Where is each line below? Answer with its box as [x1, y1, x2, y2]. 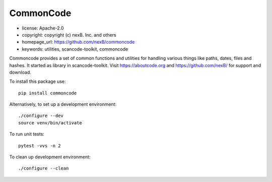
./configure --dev [18, 113, 64, 119]
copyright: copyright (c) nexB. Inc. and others [22, 32, 116, 38]
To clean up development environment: [9, 154, 91, 160]
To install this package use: [9, 78, 66, 85]
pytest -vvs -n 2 [18, 143, 61, 148]
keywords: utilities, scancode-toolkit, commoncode [22, 46, 128, 52]
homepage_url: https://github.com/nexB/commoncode [22, 39, 135, 45]
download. [9, 69, 31, 75]
